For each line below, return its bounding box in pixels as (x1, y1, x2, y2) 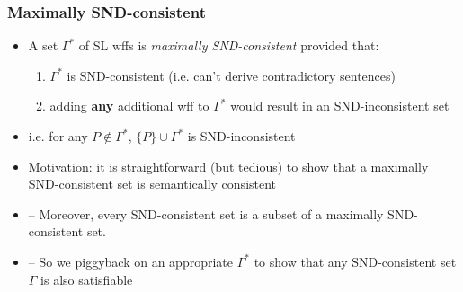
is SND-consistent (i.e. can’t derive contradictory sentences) (67, 66, 396, 84)
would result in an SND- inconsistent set (230, 96, 450, 115)
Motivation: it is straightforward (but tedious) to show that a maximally (28, 156, 429, 175)
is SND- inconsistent (187, 127, 296, 145)
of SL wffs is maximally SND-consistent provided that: (78, 36, 379, 55)
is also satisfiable (40, 270, 133, 288)
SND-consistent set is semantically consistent (28, 174, 277, 193)
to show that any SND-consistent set (254, 252, 457, 270)
